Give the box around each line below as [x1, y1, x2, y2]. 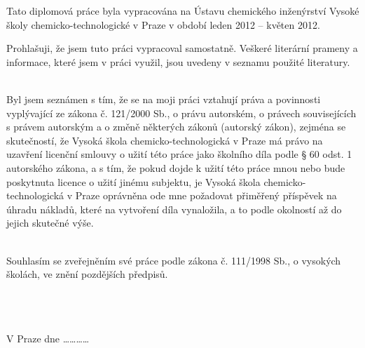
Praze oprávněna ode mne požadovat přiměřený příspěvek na [75, 188, 337, 203]
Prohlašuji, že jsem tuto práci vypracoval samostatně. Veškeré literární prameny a [6, 41, 358, 55]
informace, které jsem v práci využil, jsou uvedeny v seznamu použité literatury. [6, 54, 350, 69]
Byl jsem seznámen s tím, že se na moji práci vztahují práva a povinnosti [6, 91, 321, 106]
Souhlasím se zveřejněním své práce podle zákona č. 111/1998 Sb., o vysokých [6, 253, 341, 267]
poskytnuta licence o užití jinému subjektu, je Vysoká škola [6, 174, 261, 189]
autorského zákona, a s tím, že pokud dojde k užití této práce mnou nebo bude [6, 160, 345, 175]
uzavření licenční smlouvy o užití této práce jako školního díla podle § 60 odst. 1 [6, 147, 352, 161]
